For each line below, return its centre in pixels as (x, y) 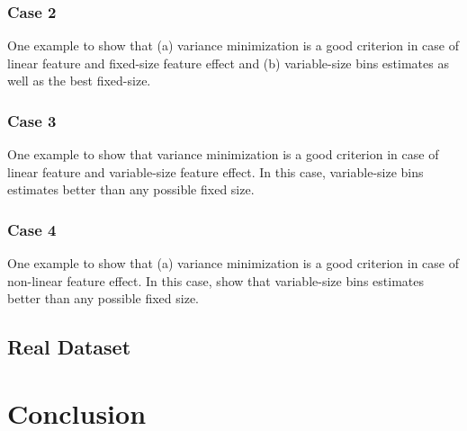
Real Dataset (69, 347)
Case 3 (32, 120)
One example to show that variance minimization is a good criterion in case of (223, 154)
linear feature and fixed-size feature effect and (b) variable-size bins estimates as (228, 63)
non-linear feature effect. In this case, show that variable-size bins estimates (216, 280)
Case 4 (32, 229)
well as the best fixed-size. (79, 81)
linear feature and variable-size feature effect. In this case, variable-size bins (216, 171)
